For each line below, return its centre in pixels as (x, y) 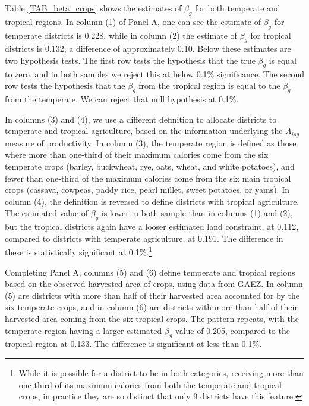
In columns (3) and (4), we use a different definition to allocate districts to (141, 119)
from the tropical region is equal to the (209, 85)
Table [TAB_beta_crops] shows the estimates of (93, 8)
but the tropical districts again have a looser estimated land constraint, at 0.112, (152, 227)
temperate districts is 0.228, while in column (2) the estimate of (121, 35)
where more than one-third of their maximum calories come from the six (137, 154)
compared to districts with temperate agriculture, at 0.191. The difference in (144, 238)
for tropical (271, 35)
